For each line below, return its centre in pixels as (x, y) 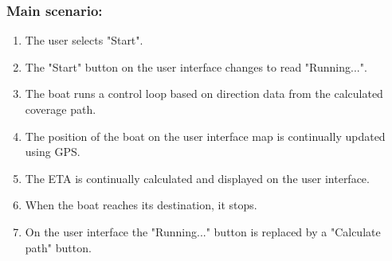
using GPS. (53, 152)
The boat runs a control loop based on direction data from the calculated (204, 93)
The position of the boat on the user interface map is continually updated (205, 136)
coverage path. (61, 109)
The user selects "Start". (84, 40)
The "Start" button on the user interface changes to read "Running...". (196, 66)
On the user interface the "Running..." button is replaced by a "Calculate (203, 231)
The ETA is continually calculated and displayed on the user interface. (197, 178)
